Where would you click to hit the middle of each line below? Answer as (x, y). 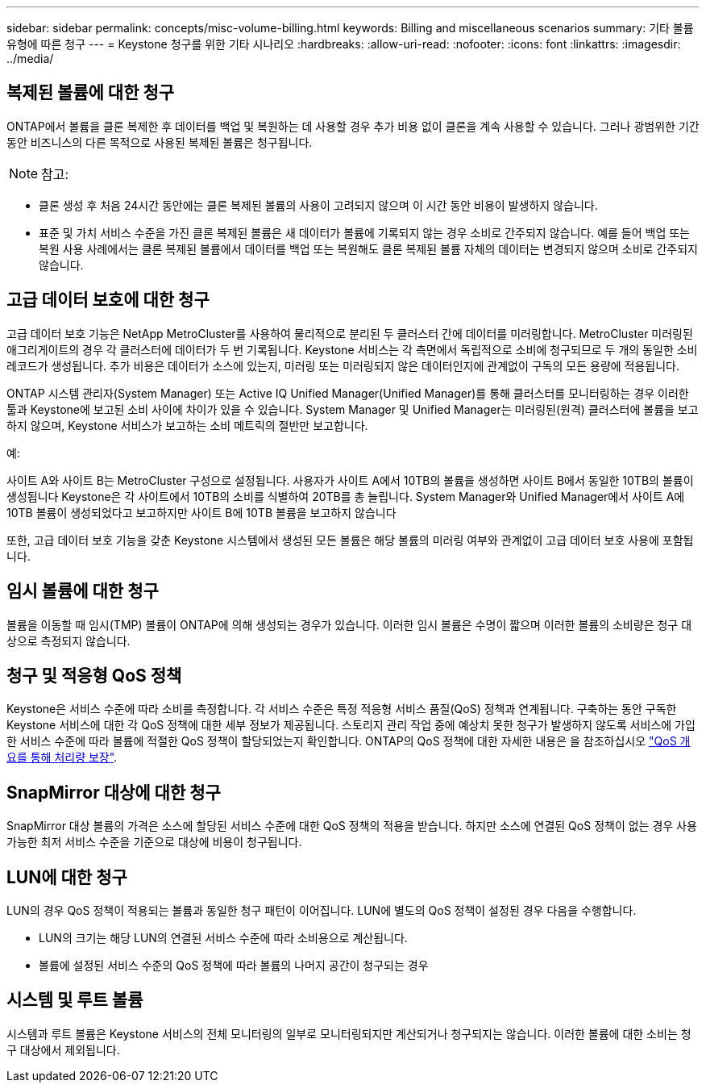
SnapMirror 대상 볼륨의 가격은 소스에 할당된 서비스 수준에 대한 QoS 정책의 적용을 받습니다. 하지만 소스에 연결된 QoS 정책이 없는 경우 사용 (352, 826)
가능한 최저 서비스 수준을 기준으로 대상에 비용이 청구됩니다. (154, 842)
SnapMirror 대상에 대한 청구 (114, 792)
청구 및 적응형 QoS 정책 (94, 675)
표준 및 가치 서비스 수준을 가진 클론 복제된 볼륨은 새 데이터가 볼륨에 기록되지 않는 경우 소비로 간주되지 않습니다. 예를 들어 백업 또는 (364, 232)
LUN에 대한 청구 (67, 877)
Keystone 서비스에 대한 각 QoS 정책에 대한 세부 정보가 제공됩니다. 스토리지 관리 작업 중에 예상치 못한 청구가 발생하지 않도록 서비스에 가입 (351, 725)
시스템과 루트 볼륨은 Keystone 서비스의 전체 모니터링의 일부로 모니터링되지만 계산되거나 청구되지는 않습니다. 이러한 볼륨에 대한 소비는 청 (349, 1033)
